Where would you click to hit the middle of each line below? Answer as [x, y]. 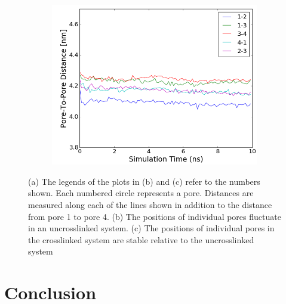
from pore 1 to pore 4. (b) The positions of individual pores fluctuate [155, 216]
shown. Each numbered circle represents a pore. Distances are [141, 193]
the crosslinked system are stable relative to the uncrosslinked [141, 239]
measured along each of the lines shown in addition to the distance [150, 205]
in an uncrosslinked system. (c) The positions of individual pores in [151, 228]
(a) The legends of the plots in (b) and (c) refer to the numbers [144, 181]
